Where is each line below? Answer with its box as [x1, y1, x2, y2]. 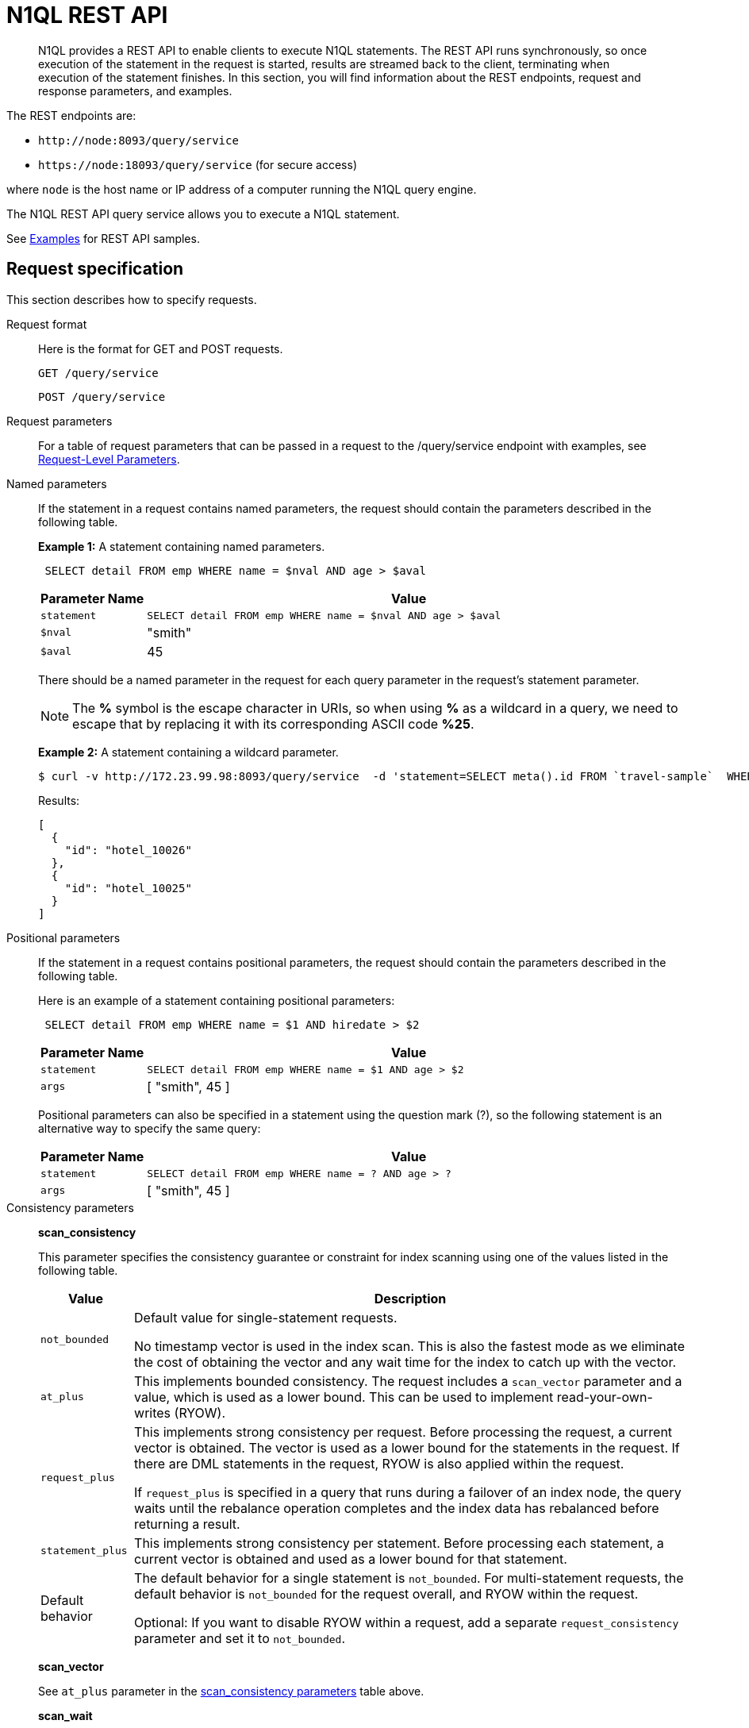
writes [134, 1404, 171, 1421]
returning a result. [134, 1515, 240, 1532]
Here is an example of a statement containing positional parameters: [38, 993, 395, 1007]
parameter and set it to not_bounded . [134, 1630, 345, 1646]
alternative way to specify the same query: [38, 1121, 261, 1135]
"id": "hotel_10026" [64, 843, 192, 856]
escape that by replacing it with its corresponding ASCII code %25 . [72, 715, 474, 732]
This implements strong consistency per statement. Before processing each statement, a [134, 1534, 664, 1551]
